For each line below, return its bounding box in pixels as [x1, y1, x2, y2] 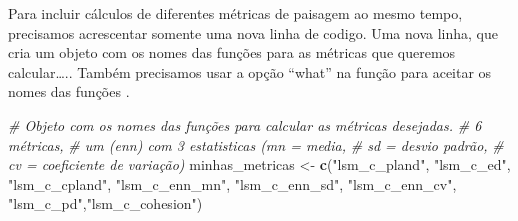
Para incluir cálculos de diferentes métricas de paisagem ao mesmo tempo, [8, 3, 463, 23]
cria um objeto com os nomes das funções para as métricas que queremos [8, 42, 456, 63]
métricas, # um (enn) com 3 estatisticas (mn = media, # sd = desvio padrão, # [8, 134, 504, 155]
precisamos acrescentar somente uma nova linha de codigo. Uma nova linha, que [8, 22, 498, 43]
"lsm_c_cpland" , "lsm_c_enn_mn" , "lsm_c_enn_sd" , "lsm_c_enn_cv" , [8, 173, 457, 194]
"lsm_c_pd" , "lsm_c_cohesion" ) [8, 193, 203, 214]
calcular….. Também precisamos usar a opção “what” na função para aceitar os [8, 61, 492, 82]
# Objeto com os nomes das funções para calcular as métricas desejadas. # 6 [8, 114, 482, 135]
